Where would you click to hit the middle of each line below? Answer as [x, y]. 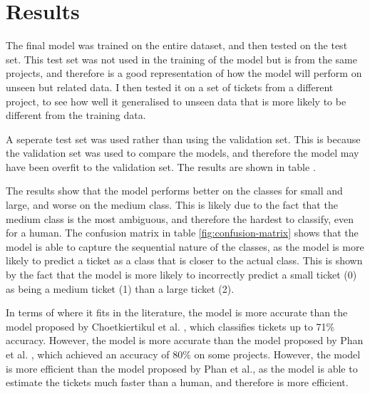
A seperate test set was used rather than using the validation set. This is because [183, 139]
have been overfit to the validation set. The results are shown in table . [161, 166]
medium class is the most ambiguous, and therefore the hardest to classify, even [180, 218]
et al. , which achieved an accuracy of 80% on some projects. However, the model [183, 354]
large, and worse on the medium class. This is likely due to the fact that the [172, 205]
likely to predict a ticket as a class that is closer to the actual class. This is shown [184, 260]
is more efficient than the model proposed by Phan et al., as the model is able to [182, 368]
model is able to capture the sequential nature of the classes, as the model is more [185, 246]
